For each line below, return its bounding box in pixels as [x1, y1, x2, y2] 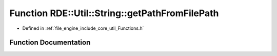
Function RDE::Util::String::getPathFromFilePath [9, 8, 219, 19]
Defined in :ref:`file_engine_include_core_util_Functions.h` [22, 25, 144, 31]
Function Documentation [9, 38, 91, 47]
